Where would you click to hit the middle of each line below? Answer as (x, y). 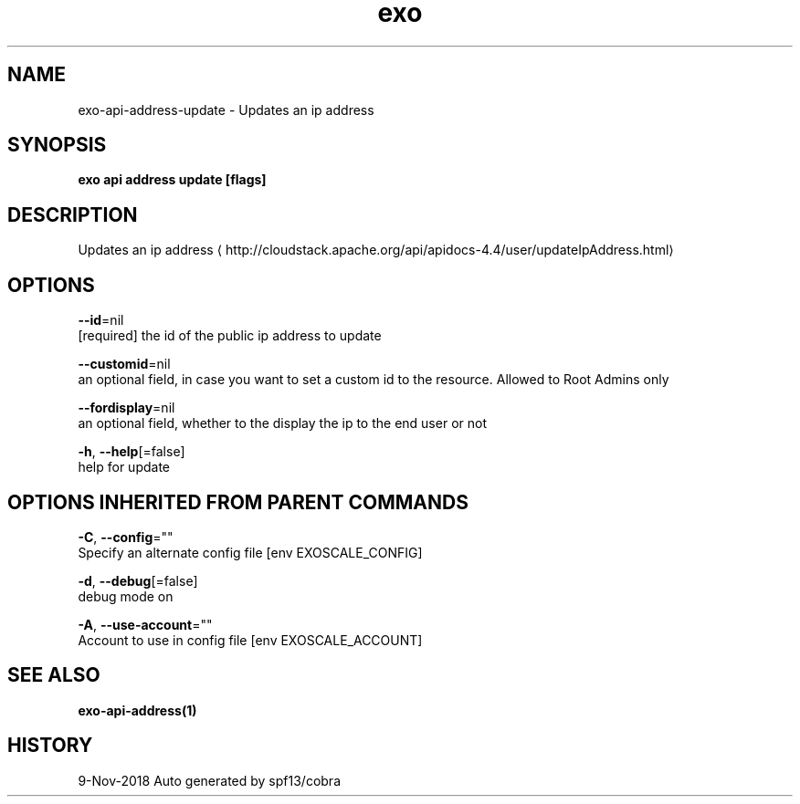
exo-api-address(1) (137, 710)
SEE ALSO (54, 675)
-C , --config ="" (126, 537)
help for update (124, 467)
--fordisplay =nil (126, 408)
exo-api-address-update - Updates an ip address (226, 110)
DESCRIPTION (73, 214)
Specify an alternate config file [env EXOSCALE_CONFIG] (250, 552)
